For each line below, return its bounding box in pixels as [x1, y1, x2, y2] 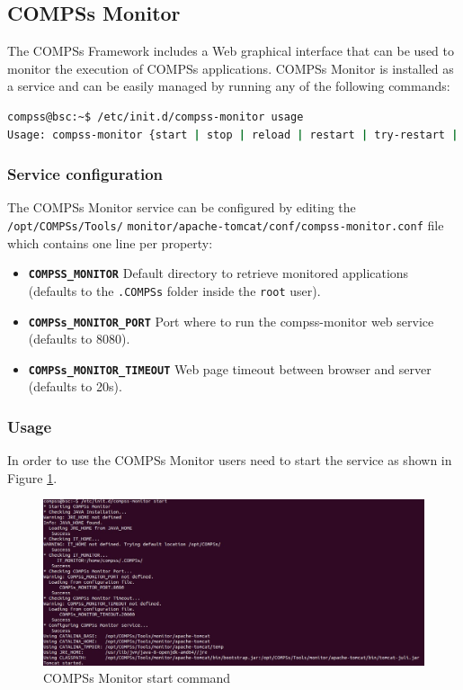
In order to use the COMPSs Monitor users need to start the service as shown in [7, 451, 452, 470]
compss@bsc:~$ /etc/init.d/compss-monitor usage [7, 110, 304, 123]
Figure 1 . [7, 468, 58, 487]
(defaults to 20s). [28, 377, 122, 396]
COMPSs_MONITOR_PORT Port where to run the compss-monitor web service [28, 311, 434, 330]
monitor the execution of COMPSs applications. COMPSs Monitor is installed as [7, 58, 454, 77]
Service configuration [7, 163, 164, 185]
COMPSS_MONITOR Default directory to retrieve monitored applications [28, 264, 409, 282]
